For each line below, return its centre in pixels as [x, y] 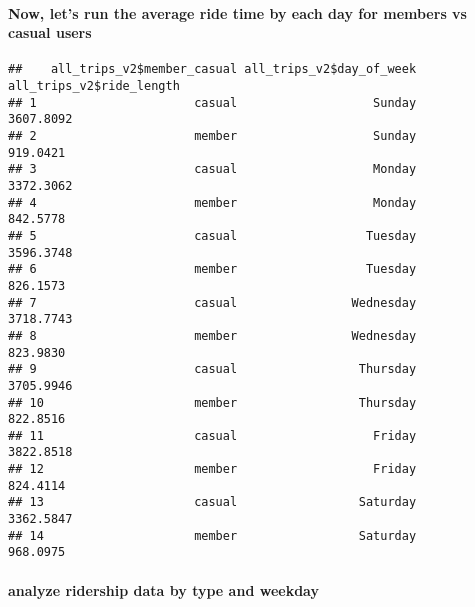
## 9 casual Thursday [212, 369]
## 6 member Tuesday [212, 269]
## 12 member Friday [212, 469]
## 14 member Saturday [212, 535]
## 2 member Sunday [212, 136]
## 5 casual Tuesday [212, 235]
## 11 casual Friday [212, 435]
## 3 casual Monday [212, 169]
